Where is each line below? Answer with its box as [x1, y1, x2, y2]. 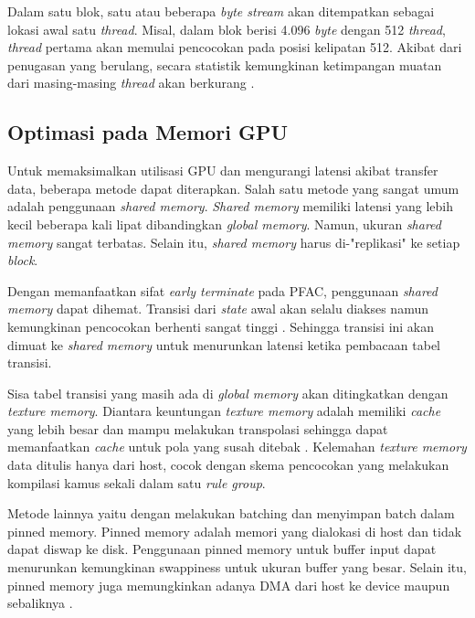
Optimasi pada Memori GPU [7, 118, 289, 146]
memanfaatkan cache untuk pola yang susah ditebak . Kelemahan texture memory [7, 437, 467, 456]
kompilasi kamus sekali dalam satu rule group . [7, 473, 266, 492]
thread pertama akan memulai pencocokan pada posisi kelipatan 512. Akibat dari [7, 37, 462, 57]
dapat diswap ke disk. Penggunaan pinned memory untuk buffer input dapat [7, 539, 437, 559]
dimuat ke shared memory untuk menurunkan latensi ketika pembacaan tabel [7, 335, 440, 354]
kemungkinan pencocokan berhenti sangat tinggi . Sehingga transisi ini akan [7, 316, 435, 336]
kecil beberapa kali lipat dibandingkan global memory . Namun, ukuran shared [7, 214, 441, 233]
